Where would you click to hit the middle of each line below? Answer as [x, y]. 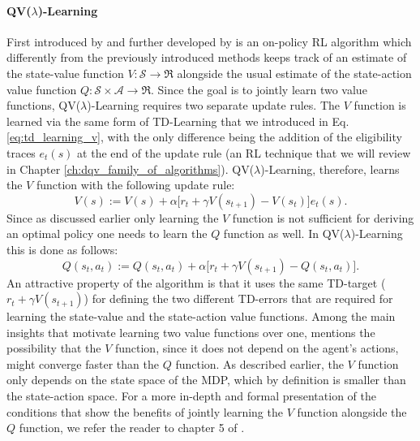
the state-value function [65, 73]
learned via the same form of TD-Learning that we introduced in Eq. [178, 121]
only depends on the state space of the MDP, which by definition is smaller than [206, 380]
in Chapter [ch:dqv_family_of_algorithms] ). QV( [131, 169]
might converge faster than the [83, 363]
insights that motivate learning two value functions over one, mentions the [191, 332]
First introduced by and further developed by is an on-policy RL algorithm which [209, 41]
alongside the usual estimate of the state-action [294, 73]
